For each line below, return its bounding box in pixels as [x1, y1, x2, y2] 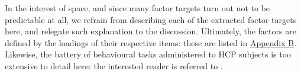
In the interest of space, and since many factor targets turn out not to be [5, 2, 270, 14]
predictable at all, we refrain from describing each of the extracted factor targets [5, 13, 297, 25]
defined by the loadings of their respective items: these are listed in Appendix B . [5, 36, 297, 49]
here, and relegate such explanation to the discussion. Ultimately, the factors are [5, 25, 296, 37]
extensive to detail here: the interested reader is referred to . [5, 59, 223, 72]
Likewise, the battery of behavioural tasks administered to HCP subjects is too [5, 48, 292, 60]
